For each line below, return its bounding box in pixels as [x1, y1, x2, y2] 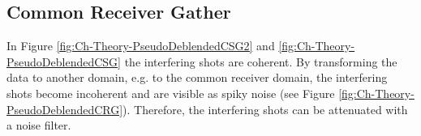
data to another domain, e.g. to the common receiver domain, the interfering [6, 69, 388, 86]
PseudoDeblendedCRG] [6, 100, 123, 117]
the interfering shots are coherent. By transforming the [124, 53, 397, 70]
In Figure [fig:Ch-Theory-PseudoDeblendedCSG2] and [6, 37, 275, 54]
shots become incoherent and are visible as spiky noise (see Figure [6, 84, 335, 101]
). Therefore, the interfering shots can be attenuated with [122, 100, 408, 117]
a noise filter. [6, 117, 71, 134]
